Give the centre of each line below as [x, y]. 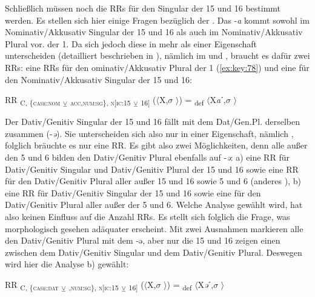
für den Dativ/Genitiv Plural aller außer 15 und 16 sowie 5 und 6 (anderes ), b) [153, 181]
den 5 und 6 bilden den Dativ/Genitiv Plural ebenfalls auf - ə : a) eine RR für [147, 157]
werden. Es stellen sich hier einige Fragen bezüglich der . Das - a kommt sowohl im [157, 20]
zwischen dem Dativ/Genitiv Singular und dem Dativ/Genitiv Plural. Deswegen [154, 252]
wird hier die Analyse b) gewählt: [67, 264]
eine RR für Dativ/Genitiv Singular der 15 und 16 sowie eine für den [133, 192]
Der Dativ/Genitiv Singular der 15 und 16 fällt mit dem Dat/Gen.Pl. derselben [152, 122]
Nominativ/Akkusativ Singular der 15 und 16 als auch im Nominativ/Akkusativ [154, 32]
